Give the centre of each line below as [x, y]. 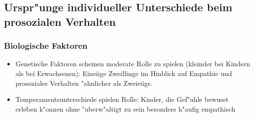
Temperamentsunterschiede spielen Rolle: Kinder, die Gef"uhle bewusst [122, 99]
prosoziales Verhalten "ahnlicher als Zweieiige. [84, 83]
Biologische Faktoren [46, 46]
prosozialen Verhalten [60, 21]
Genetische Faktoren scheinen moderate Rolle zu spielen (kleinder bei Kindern [133, 64]
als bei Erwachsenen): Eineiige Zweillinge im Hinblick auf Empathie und [124, 73]
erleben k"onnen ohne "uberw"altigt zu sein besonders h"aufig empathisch [125, 108]
